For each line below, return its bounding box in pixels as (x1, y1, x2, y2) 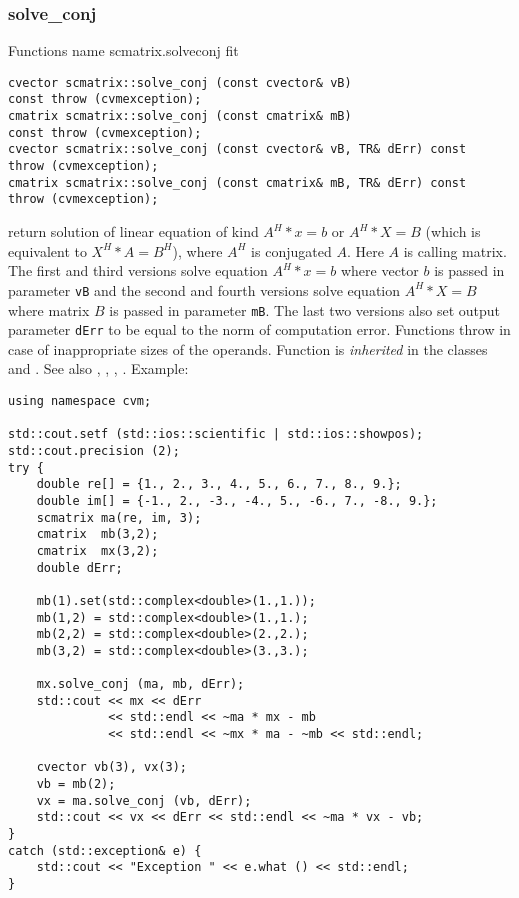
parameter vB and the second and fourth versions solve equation (8, 279, 401, 300)
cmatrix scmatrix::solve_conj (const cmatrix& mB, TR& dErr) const (8, 175, 467, 190)
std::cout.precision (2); (8, 443, 180, 458)
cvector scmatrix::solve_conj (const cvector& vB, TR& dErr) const (8, 142, 467, 157)
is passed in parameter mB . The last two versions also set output (109, 299, 501, 320)
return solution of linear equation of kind (8, 221, 259, 242)
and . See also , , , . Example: (8, 358, 189, 379)
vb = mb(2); (36, 777, 116, 792)
